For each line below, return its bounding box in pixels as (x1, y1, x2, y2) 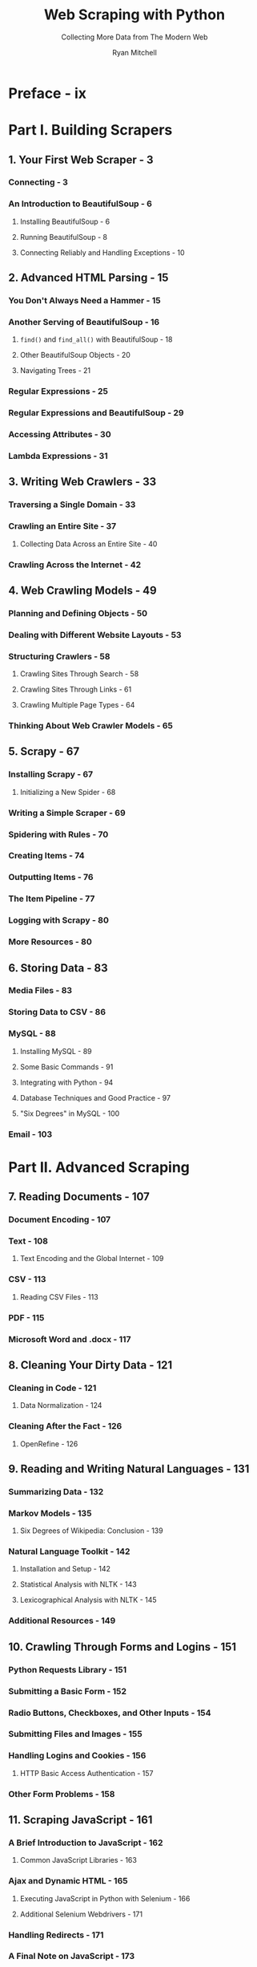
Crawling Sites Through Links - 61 (19, 684, 132, 695)
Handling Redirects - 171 (8, 1929, 104, 1941)
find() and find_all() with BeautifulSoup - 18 (19, 335, 173, 344)
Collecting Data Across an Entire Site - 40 (19, 539, 158, 549)
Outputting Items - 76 (8, 872, 94, 883)
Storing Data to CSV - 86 (8, 1007, 106, 1018)
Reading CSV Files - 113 (19, 1292, 98, 1301)
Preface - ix (8, 84, 86, 102)
